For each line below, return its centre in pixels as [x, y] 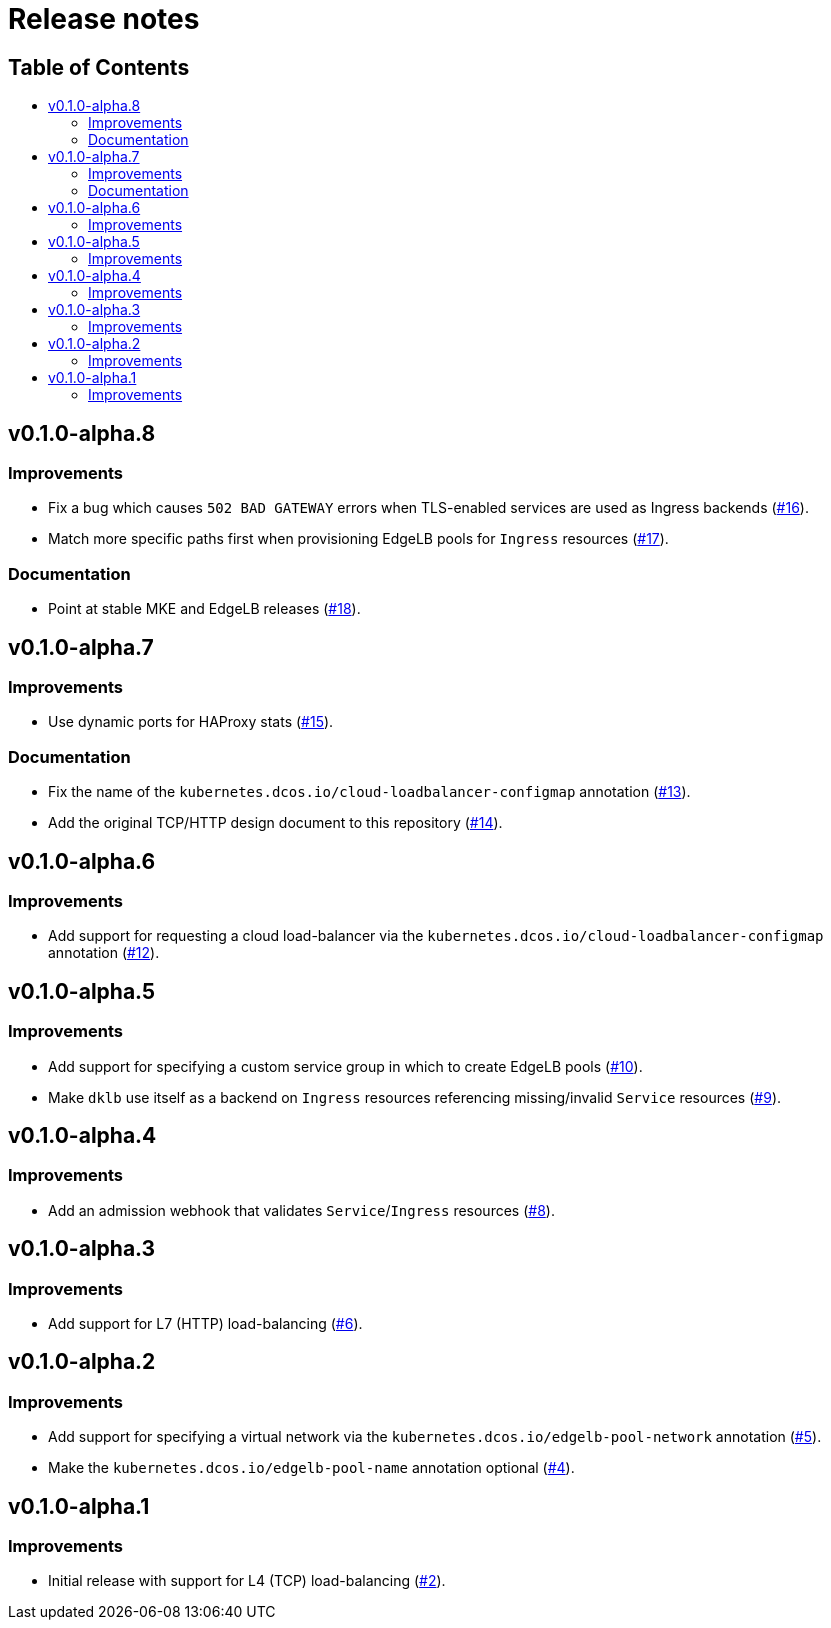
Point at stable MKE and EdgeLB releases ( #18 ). [204, 609]
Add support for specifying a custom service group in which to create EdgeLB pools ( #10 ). [345, 1066]
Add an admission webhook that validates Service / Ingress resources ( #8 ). [301, 1210]
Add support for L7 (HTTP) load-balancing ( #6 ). [205, 1323]
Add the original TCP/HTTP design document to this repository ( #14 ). [275, 823]
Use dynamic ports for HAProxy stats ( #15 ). [191, 722]
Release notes [104, 19]
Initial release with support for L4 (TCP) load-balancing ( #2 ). [247, 1581]
